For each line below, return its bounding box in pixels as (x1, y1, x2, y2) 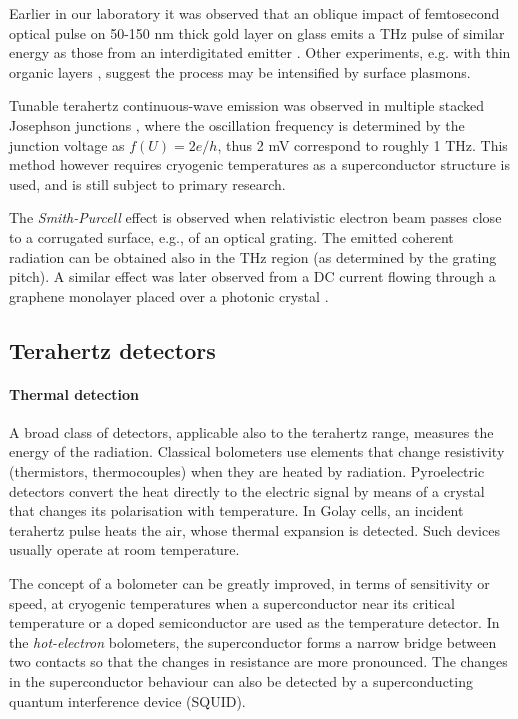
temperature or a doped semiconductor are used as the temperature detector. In (9, 612, 500, 633)
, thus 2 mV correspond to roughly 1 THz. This (217, 134, 508, 155)
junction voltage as (9, 134, 125, 155)
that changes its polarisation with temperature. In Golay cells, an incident (9, 500, 464, 521)
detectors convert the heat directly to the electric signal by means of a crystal (9, 480, 485, 501)
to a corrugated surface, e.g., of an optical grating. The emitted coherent (9, 226, 454, 247)
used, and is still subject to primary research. (9, 173, 286, 194)
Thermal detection (9, 383, 140, 404)
